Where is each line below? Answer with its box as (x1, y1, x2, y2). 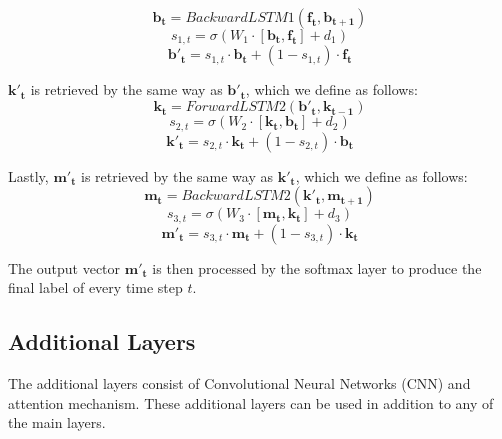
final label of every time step (8, 277, 183, 298)
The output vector (8, 257, 121, 278)
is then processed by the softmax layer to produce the (152, 257, 482, 278)
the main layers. (8, 412, 106, 433)
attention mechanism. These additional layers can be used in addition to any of (8, 392, 494, 413)
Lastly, (8, 165, 49, 186)
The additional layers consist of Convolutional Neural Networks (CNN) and (8, 372, 471, 393)
